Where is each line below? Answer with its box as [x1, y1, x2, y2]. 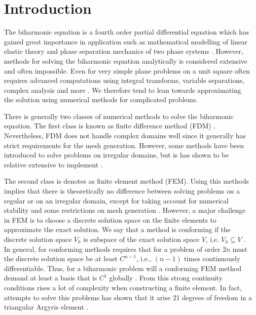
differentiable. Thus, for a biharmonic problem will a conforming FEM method [4, 263, 242, 273]
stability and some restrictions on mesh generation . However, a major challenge [4, 205, 246, 215]
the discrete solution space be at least [4, 253, 118, 264]
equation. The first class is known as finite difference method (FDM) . [4, 120, 216, 131]
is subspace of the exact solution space [83, 234, 200, 244]
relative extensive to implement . [4, 159, 103, 169]
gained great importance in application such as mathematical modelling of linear [4, 36, 248, 46]
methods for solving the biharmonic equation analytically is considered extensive [4, 55, 248, 66]
